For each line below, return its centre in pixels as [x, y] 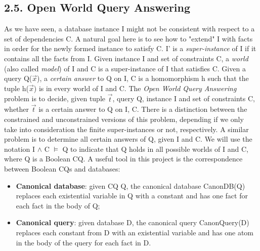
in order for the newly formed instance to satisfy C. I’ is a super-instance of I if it [130, 48]
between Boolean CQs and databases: [62, 168]
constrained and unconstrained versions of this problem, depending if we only [124, 119]
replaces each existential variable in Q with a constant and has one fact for [132, 196]
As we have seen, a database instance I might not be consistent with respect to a [129, 29]
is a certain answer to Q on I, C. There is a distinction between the [143, 109]
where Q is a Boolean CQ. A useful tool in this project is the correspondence [123, 159]
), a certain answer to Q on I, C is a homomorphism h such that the [143, 78]
